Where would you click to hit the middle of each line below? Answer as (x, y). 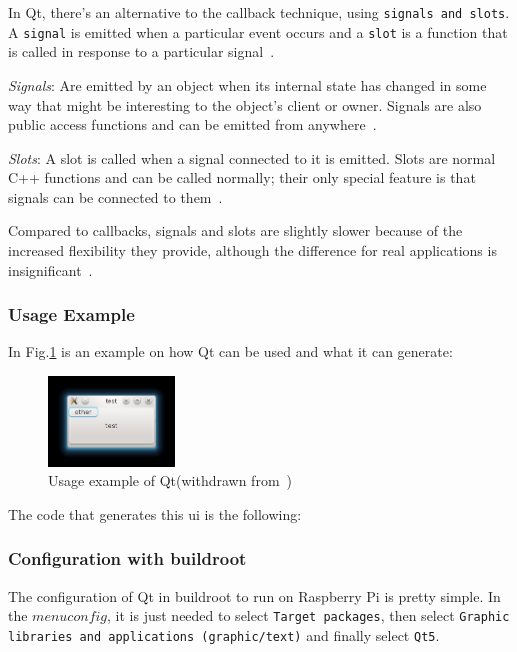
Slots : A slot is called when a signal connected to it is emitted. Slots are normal (252, 157)
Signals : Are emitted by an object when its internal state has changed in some (247, 84)
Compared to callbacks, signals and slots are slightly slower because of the (235, 230)
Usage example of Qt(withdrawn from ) (170, 480)
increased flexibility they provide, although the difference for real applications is (252, 250)
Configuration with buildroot (127, 558)
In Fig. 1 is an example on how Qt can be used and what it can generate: (230, 351)
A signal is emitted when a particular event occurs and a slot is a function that (258, 31)
